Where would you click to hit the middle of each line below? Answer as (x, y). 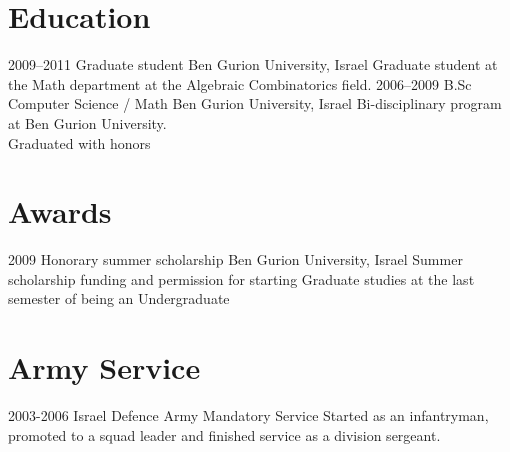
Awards (60, 211)
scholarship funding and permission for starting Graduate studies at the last (241, 278)
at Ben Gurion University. (87, 122)
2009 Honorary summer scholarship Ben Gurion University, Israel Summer (235, 259)
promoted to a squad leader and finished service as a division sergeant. (224, 434)
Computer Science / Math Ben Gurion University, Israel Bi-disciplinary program (255, 103)
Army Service (104, 367)
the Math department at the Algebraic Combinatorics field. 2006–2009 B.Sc (240, 83)
